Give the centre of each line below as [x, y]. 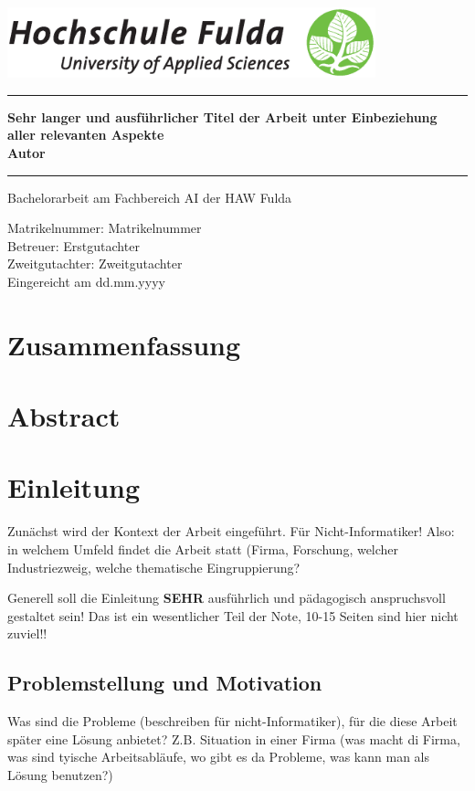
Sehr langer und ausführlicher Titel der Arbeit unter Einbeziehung [222, 116]
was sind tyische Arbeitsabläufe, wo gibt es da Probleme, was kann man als [218, 757]
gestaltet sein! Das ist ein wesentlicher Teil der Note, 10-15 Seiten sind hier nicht [233, 615]
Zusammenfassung [124, 344]
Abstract [64, 416]
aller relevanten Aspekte [86, 135]
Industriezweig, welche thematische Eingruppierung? [154, 567]
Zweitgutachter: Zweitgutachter [95, 264]
